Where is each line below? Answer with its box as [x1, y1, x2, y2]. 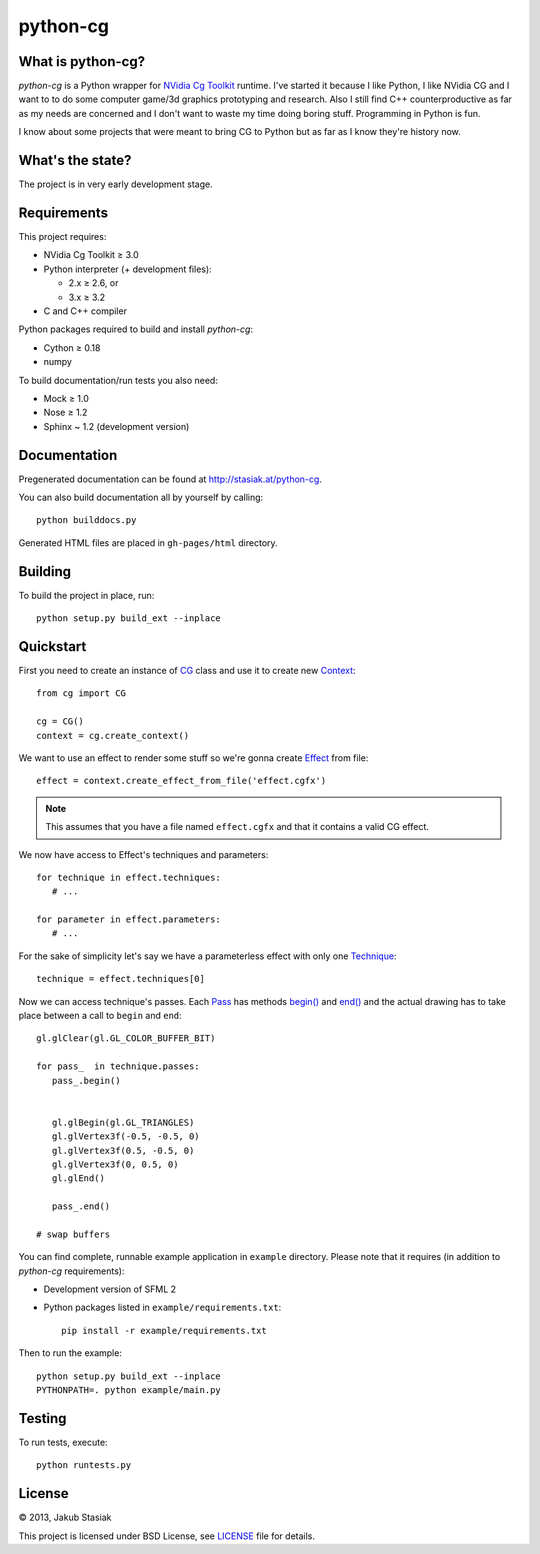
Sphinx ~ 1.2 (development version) [43, 420, 190, 432]
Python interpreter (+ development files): [43, 263, 212, 275]
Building [18, 563, 72, 580]
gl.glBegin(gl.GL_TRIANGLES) [51, 1116, 195, 1128]
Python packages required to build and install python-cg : [18, 323, 254, 335]
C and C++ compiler [43, 305, 127, 317]
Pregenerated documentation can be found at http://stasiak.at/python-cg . [18, 473, 322, 485]
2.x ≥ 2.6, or [68, 277, 119, 289]
